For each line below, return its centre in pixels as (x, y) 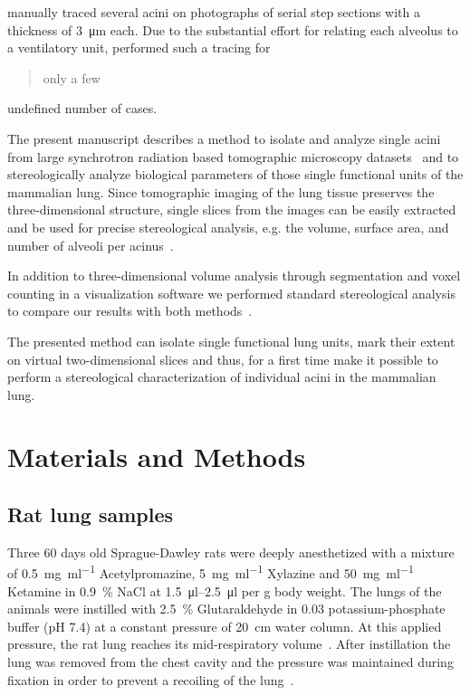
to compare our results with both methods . (130, 311)
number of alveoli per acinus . (91, 245)
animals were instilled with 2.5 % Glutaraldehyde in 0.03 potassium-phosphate (226, 609)
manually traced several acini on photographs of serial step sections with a (214, 12)
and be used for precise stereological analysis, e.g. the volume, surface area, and (228, 227)
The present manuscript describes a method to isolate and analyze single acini (224, 138)
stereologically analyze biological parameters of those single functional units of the (235, 174)
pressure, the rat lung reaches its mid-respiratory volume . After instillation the (229, 644)
